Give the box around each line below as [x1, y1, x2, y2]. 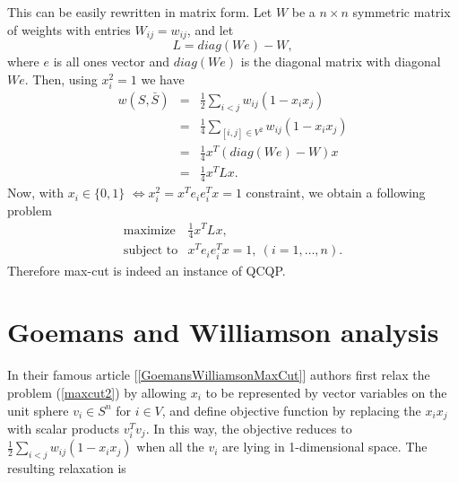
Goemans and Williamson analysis [7, 313, 439, 350]
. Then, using [24, 69, 98, 88]
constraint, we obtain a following [246, 183, 426, 202]
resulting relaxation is [7, 459, 126, 478]
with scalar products [7, 419, 120, 438]
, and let [186, 20, 234, 39]
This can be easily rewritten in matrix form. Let [7, 3, 272, 21]
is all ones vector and [53, 52, 169, 71]
